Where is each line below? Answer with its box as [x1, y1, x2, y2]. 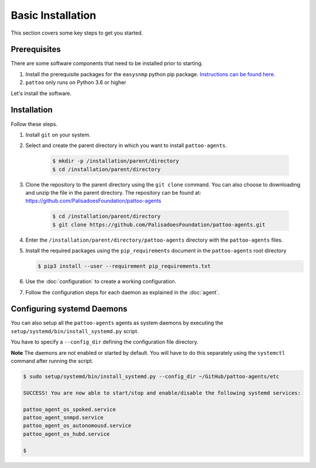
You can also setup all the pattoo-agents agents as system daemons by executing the [11, 320, 224, 327]
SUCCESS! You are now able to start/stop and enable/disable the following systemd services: [23, 389, 301, 396]
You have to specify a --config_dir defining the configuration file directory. [11, 338, 199, 345]
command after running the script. [11, 358, 94, 365]
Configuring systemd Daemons [11, 304, 128, 314]
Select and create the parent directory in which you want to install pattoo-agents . [25, 142, 228, 149]
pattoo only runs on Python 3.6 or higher [25, 79, 126, 86]
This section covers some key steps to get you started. [11, 29, 143, 36]
